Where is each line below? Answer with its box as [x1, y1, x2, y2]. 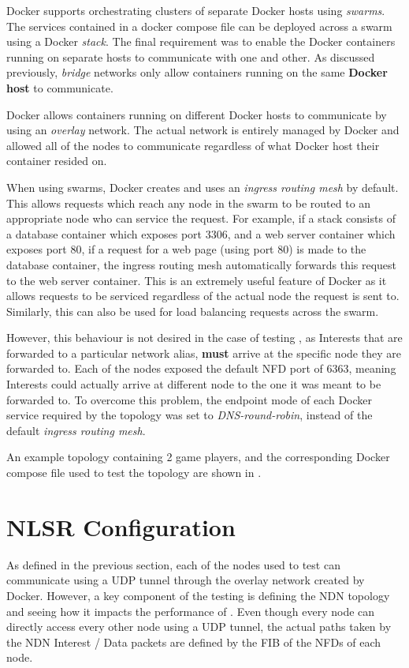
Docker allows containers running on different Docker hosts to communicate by [6, 106, 387, 122]
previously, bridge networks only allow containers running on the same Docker [6, 64, 388, 81]
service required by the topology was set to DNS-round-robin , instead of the [6, 407, 373, 423]
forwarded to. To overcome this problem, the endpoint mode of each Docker [6, 391, 373, 407]
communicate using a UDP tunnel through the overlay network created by [6, 572, 365, 588]
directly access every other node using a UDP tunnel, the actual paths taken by [6, 618, 392, 635]
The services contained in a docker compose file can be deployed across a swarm [6, 17, 392, 34]
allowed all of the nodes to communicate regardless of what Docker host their [6, 137, 380, 153]
